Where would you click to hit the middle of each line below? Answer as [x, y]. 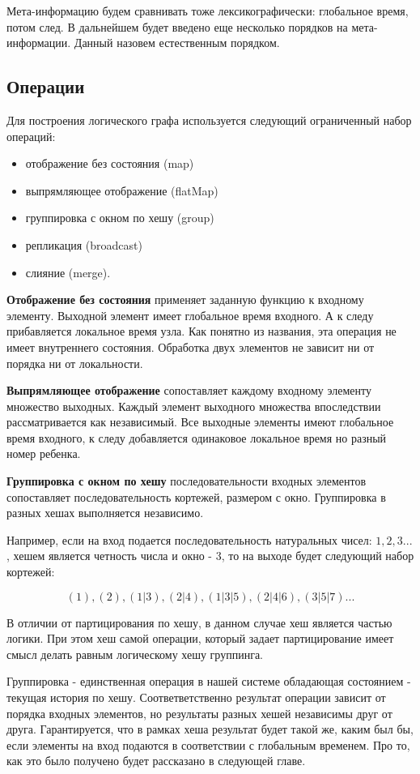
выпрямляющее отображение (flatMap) [122, 190]
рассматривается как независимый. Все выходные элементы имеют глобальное [200, 422]
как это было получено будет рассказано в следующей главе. [156, 761]
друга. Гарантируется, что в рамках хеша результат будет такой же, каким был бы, [210, 729]
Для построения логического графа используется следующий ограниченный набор [209, 120]
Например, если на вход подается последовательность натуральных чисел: [189, 539]
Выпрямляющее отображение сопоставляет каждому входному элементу [189, 390]
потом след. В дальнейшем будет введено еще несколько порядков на [177, 26]
